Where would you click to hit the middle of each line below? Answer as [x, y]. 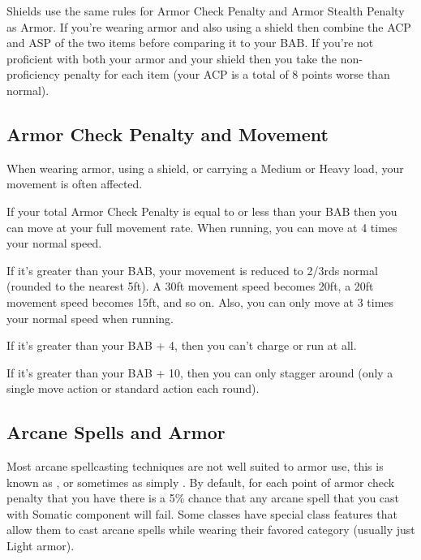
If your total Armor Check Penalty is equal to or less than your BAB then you [202, 211]
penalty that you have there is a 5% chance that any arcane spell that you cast [203, 498]
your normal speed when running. [90, 318]
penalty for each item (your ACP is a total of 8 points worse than [227, 74]
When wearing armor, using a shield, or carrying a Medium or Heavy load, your [205, 168]
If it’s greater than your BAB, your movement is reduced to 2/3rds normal [192, 270]
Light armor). [41, 546]
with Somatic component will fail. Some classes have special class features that [202, 513]
